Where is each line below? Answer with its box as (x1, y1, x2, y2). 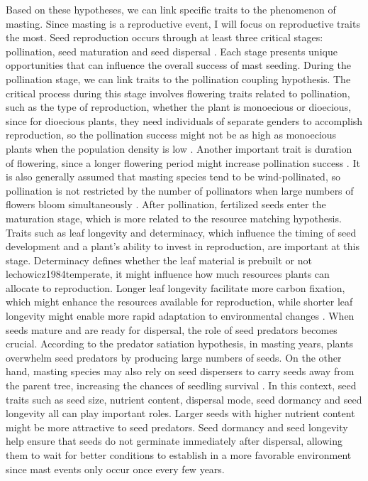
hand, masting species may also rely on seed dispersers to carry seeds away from (6, 364, 355, 379)
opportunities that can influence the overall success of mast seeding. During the (6, 58, 351, 72)
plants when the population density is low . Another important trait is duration (6, 141, 352, 156)
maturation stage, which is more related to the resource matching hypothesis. (6, 210, 342, 225)
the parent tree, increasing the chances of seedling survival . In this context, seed (6, 378, 357, 393)
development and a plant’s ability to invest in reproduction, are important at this (6, 239, 359, 254)
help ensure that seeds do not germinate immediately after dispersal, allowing (6, 433, 342, 448)
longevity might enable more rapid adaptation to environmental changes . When (6, 308, 355, 323)
